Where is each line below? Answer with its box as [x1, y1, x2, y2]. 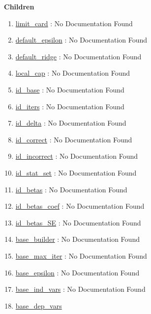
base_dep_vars [15, 300, 62, 311]
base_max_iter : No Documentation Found [15, 250, 147, 261]
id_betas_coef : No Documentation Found [15, 201, 145, 211]
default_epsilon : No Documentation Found [15, 35, 148, 45]
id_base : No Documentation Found [15, 84, 124, 94]
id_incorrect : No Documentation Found [15, 151, 138, 161]
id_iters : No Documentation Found [15, 101, 124, 111]
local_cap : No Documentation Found [15, 68, 130, 78]
